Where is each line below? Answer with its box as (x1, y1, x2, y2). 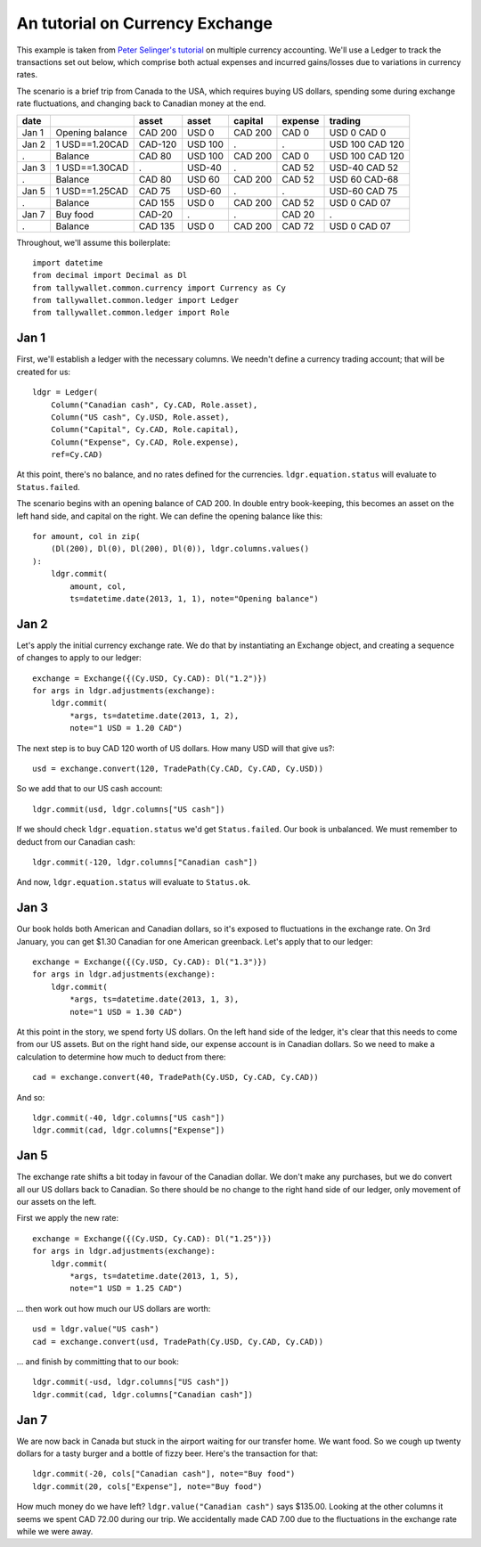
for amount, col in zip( (32, 531, 141, 542)
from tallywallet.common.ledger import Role (32, 307, 231, 318)
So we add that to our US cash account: (16, 783, 163, 794)
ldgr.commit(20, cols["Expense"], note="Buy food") (32, 1481, 263, 1492)
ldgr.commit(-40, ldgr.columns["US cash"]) (32, 1112, 225, 1123)
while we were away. (16, 1526, 94, 1536)
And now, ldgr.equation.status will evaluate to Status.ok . (16, 877, 251, 888)
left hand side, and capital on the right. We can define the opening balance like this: (16, 511, 323, 521)
